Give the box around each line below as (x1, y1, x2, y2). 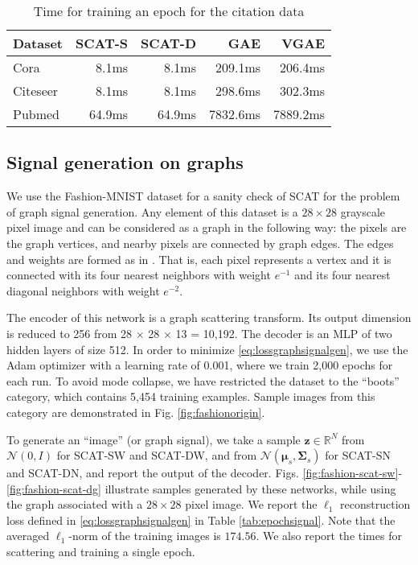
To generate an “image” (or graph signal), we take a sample (6, 431, 301, 447)
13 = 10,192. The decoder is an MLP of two (175, 324, 392, 341)
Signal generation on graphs (6, 150, 244, 175)
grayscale (340, 203, 386, 220)
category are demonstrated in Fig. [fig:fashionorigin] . (6, 403, 265, 420)
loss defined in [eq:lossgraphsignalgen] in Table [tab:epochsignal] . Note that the (6, 511, 395, 528)
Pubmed (13, 105, 60, 123)
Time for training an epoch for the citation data (33, 2, 305, 20)
